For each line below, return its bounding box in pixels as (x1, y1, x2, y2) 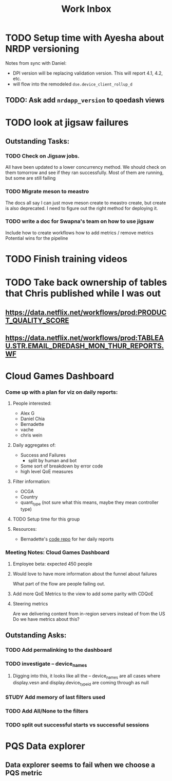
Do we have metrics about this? (12, 616, 80, 622)
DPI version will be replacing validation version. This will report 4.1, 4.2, (12, 70, 163, 76)
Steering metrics (12, 600, 48, 606)
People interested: (12, 400, 52, 407)
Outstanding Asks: (5, 631, 67, 639)
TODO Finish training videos (5, 253, 128, 265)
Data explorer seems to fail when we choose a (5, 760, 156, 770)
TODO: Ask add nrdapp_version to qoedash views (5, 96, 165, 105)
